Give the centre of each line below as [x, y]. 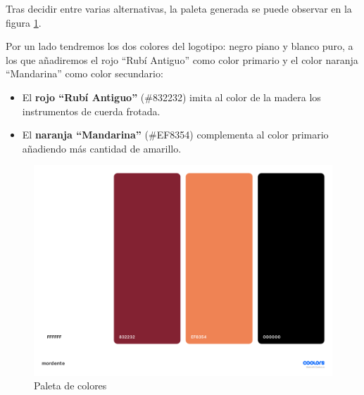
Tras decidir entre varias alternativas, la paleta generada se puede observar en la [179, 8]
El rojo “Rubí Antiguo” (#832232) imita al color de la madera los [171, 97]
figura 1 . [24, 22]
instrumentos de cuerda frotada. [91, 111]
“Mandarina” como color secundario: [84, 73]
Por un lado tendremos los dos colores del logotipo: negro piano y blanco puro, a [180, 46]
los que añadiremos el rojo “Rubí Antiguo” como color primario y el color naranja [182, 59]
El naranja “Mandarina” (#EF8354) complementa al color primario [175, 135]
